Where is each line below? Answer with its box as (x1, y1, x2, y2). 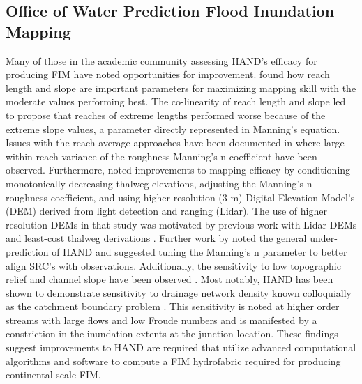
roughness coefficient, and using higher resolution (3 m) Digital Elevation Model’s (6, 190, 355, 204)
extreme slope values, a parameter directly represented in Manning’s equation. (6, 121, 340, 136)
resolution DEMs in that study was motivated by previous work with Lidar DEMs (6, 217, 357, 231)
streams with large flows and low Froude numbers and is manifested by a (6, 312, 317, 327)
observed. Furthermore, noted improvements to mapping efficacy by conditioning (6, 162, 351, 177)
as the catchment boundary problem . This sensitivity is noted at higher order (6, 299, 340, 314)
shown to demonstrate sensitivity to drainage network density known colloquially (6, 285, 352, 300)
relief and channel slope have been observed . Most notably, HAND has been (6, 272, 333, 286)
